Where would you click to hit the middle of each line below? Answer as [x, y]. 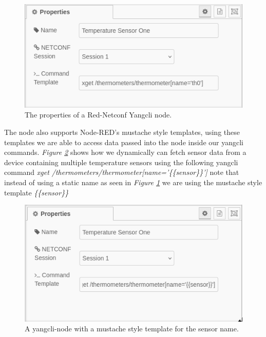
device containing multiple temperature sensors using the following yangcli [121, 162]
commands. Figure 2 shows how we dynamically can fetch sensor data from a [125, 152]
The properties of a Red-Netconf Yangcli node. [98, 115]
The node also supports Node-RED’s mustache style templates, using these [122, 132]
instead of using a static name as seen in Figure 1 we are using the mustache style [133, 182]
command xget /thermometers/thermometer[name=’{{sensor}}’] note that [122, 172]
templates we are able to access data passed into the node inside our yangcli [124, 142]
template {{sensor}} [36, 192]
